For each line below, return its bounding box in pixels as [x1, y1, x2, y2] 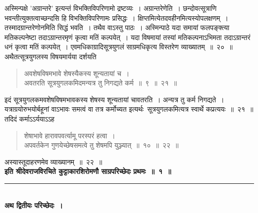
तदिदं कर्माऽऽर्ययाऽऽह [4, 113, 54, 124]
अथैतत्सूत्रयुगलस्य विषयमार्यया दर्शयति [4, 51, 97, 61]
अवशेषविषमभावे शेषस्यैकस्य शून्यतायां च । [24, 68, 130, 78]
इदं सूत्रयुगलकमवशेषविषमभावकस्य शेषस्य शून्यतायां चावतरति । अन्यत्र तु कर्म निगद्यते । [4, 94, 224, 104]
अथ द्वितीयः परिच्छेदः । [4, 200, 63, 210]
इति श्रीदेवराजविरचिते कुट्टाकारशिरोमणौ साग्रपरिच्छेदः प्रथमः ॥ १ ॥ [4, 166, 171, 176]
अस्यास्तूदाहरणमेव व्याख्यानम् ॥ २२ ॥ [4, 156, 103, 167]
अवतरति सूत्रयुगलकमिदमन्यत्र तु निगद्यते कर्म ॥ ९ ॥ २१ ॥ [24, 78, 177, 88]
